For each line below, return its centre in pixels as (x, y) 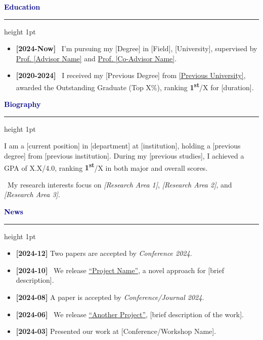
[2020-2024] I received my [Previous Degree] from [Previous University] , (131, 75)
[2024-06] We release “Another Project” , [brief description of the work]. (130, 314)
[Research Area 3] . (32, 194)
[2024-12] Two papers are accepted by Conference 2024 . (104, 253)
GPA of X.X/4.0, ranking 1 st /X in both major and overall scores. (106, 167)
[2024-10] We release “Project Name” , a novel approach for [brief (120, 270)
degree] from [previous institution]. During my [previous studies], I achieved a (124, 156)
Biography (23, 104)
